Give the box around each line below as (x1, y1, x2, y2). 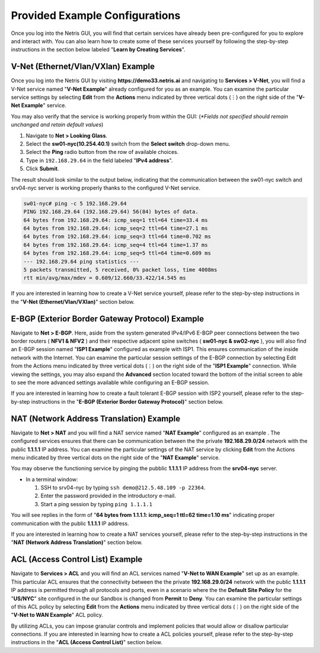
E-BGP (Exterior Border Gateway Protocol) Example (11, 314, 204, 324)
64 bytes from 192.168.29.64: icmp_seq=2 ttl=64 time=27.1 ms (23, 225, 208, 232)
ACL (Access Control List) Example (11, 554, 143, 565)
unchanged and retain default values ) (11, 121, 104, 128)
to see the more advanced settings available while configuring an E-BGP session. (11, 379, 210, 386)
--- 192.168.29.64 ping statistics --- (23, 258, 139, 265)
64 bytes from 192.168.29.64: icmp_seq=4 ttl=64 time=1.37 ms (23, 242, 208, 248)
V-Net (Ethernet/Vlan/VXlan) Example (11, 62, 155, 72)
